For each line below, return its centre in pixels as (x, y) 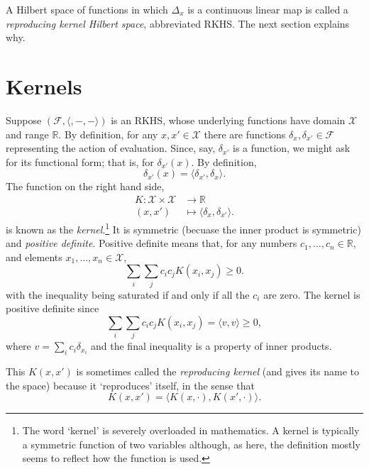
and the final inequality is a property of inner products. (211, 346)
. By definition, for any (108, 134)
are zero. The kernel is (312, 294)
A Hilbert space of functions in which (87, 9)
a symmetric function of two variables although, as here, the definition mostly (191, 444)
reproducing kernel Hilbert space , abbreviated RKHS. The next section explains (178, 23)
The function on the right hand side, (85, 186)
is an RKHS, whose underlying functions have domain (228, 120)
